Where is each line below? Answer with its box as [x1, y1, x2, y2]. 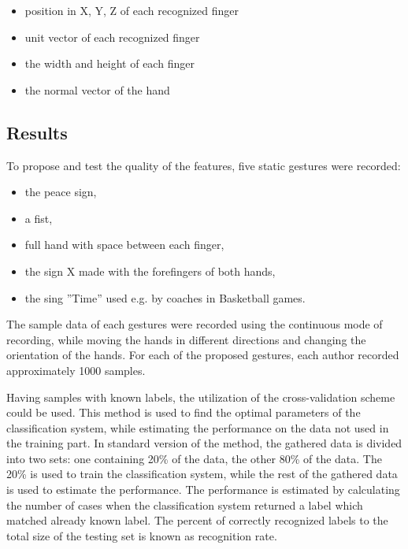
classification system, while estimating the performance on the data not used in [6, 419, 389, 436]
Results [6, 120, 68, 144]
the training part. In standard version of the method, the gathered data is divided [6, 435, 402, 451]
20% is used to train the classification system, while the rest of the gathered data [6, 466, 398, 482]
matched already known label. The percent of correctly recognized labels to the [6, 512, 388, 529]
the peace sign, [24, 184, 97, 200]
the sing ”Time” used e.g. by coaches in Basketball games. [24, 289, 306, 306]
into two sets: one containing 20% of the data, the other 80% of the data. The [6, 450, 382, 466]
